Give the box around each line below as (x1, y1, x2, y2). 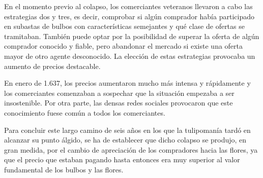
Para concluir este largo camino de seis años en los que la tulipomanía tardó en (4, 124, 251, 135)
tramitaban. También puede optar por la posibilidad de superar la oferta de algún (4, 30, 259, 41)
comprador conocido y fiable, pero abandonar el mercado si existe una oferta (4, 41, 243, 51)
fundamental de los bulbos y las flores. (4, 164, 124, 174)
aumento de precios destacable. (4, 60, 101, 71)
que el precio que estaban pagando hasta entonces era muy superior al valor (4, 154, 240, 165)
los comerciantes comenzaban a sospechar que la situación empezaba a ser (4, 87, 235, 98)
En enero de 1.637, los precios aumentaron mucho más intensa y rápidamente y (4, 78, 251, 88)
